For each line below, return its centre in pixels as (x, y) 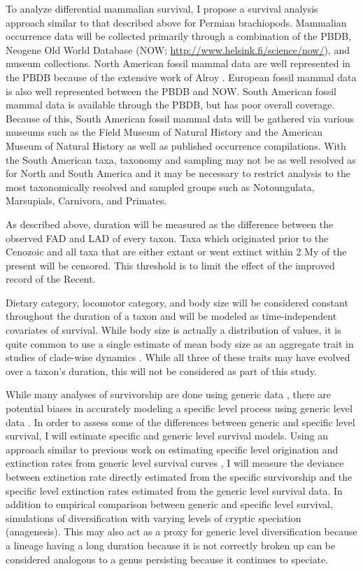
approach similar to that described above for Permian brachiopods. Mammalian (176, 22)
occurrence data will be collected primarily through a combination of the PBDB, (179, 36)
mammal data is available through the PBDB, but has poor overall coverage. (170, 105)
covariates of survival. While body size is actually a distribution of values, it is (173, 330)
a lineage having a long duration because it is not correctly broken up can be (171, 545)
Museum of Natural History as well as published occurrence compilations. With (176, 145)
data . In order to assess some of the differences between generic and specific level (180, 422)
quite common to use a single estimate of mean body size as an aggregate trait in (180, 343)
